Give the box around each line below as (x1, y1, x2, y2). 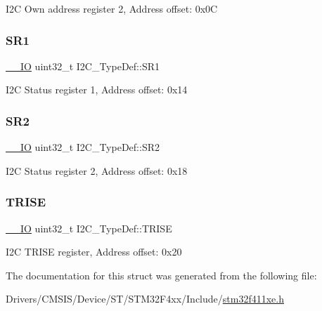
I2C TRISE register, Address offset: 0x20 (6, 244, 182, 259)
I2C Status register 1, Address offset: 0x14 (6, 82, 188, 97)
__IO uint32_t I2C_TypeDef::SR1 (6, 58, 160, 73)
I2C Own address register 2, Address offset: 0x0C (6, 1, 218, 15)
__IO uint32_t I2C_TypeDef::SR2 (6, 140, 160, 154)
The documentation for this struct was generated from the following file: (6, 267, 317, 282)
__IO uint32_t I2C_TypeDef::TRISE (6, 220, 172, 235)
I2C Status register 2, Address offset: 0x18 (6, 163, 188, 178)
